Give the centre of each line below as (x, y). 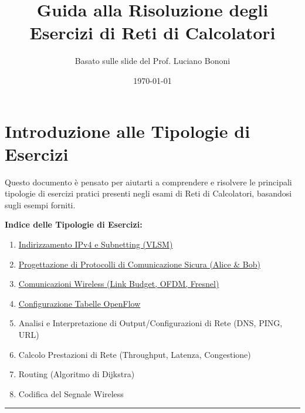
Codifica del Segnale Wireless (71, 393)
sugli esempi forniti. (40, 204)
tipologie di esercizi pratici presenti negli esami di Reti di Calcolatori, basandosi (148, 193)
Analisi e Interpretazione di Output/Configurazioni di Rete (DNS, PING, (150, 323)
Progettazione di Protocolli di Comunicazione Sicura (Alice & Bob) (139, 264)
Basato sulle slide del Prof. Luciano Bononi (152, 61)
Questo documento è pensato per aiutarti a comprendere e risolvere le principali (148, 182)
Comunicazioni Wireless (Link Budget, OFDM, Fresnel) (119, 284)
